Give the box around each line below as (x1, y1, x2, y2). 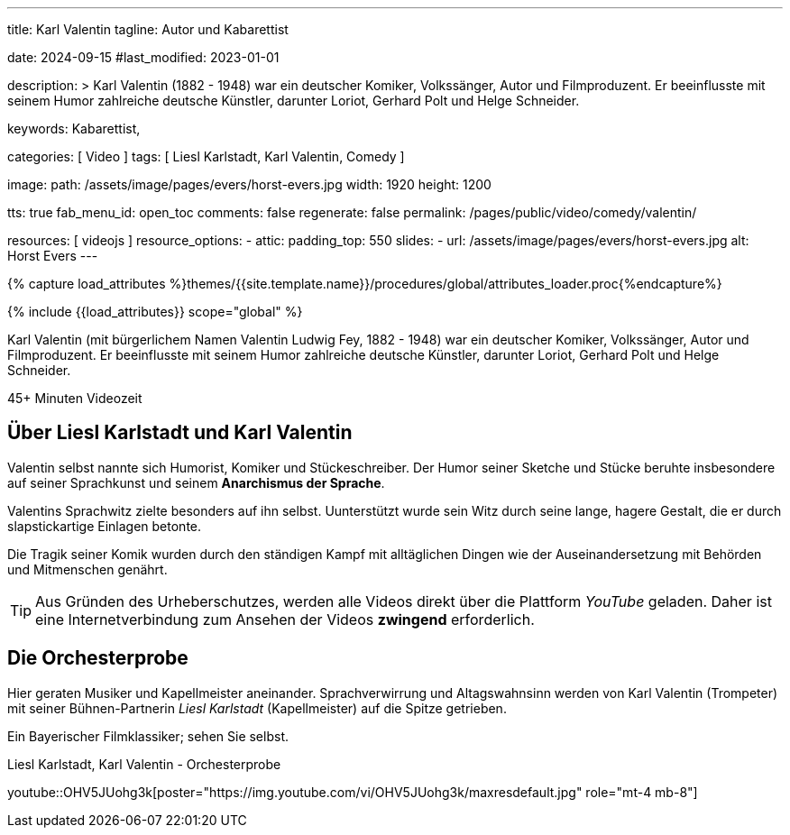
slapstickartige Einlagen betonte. (7, 518, 202, 534)
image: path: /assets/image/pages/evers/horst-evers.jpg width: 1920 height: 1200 (7, 177, 491, 192)
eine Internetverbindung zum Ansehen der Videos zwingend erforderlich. (35, 610, 535, 629)
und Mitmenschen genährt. (7, 561, 168, 577)
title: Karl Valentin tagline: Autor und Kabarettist (7, 22, 289, 37)
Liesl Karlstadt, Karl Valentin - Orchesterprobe (7, 756, 281, 772)
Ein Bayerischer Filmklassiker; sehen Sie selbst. (7, 728, 289, 744)
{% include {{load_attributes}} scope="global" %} (7, 304, 303, 319)
